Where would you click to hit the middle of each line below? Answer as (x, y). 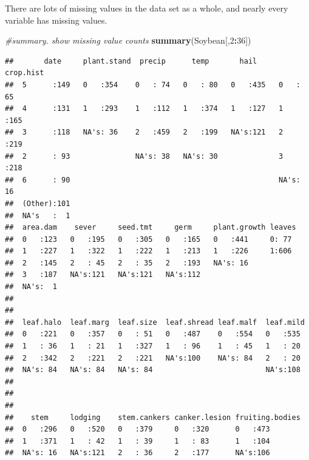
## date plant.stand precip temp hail (131, 61)
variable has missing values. (56, 20)
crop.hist (25, 73)
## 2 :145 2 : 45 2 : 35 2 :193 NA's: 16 (127, 263)
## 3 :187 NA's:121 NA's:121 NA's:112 (103, 275)
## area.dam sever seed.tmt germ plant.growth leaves (151, 228)
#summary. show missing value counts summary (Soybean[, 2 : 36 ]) (128, 40)
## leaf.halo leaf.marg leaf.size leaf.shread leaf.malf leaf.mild (155, 322)
